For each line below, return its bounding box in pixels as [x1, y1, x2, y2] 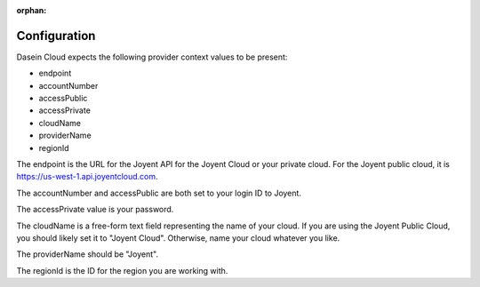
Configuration [16, 28, 96, 44]
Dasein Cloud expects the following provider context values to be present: [16, 52, 288, 62]
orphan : [16, 5, 47, 15]
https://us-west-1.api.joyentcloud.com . [16, 171, 159, 182]
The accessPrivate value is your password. [16, 204, 174, 215]
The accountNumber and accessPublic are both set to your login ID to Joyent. [16, 187, 302, 198]
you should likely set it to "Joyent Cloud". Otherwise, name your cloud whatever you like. [16, 232, 340, 243]
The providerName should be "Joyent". [16, 249, 159, 259]
